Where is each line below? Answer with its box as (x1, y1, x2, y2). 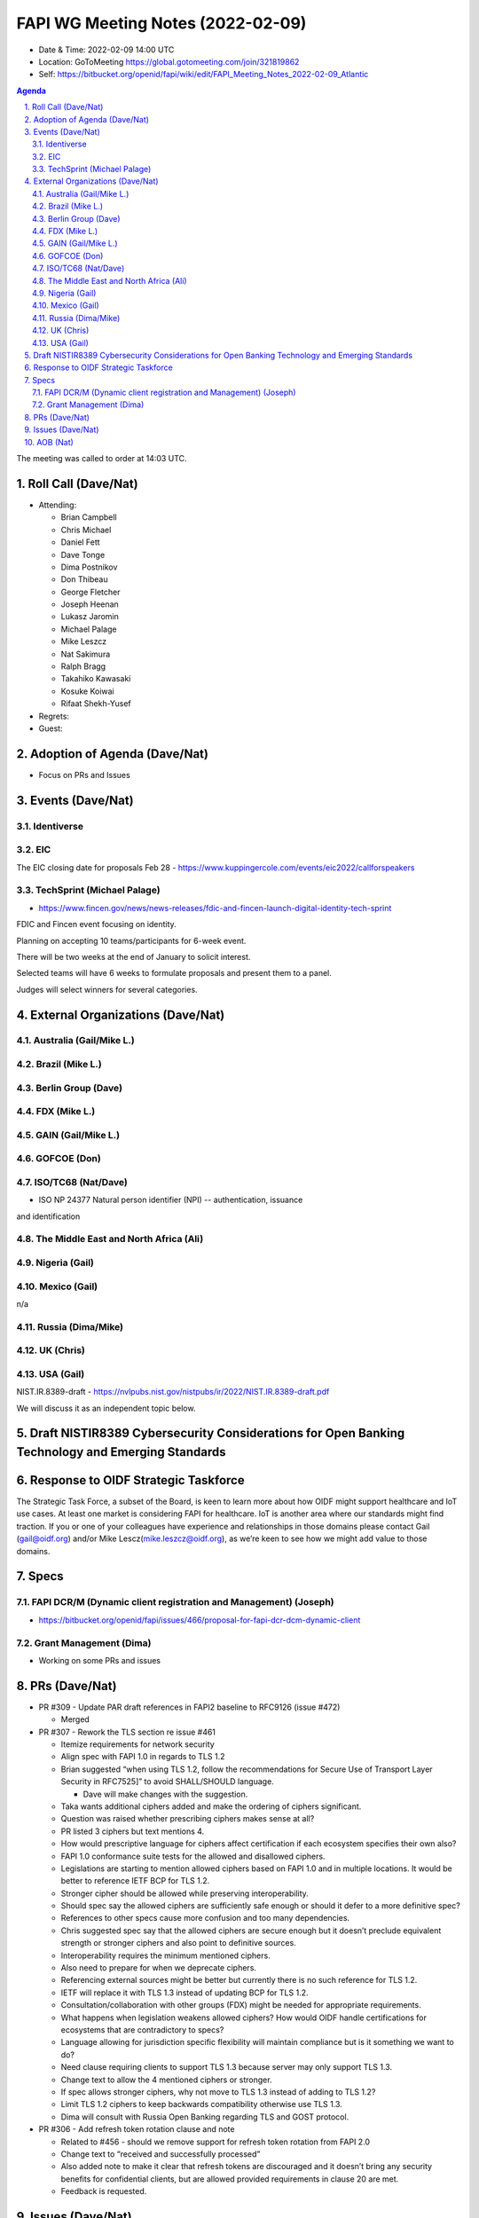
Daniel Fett (60, 537, 101, 547)
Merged (60, 1714, 90, 1725)
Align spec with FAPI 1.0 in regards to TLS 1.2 (60, 1751, 225, 1762)
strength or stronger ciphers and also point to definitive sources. (60, 1938, 296, 1948)
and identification (16, 1211, 81, 1222)
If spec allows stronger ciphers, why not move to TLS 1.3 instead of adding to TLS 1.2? (60, 2086, 376, 2097)
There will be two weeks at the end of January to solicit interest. (16, 951, 251, 962)
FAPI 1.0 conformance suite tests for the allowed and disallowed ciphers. (60, 1851, 326, 1861)
